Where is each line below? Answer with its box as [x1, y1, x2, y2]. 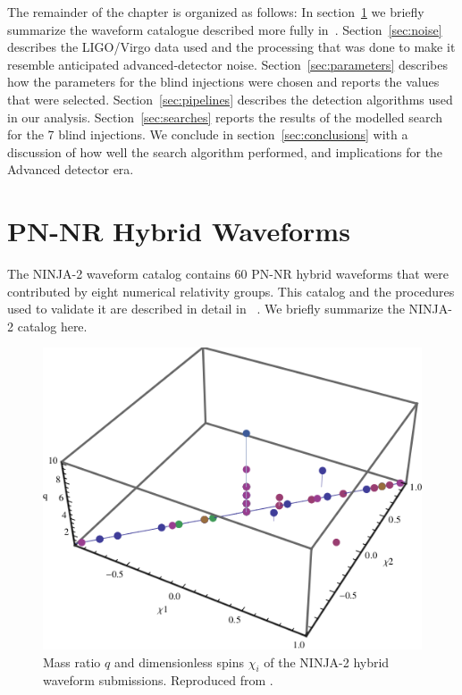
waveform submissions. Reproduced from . [43, 671, 273, 690]
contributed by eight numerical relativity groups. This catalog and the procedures [7, 281, 455, 300]
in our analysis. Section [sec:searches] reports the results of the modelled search [7, 107, 443, 126]
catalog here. [17, 316, 88, 335]
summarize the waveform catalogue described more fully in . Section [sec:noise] [7, 20, 442, 38]
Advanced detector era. [7, 160, 134, 179]
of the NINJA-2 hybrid [264, 652, 390, 671]
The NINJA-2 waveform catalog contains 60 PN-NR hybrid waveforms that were [7, 264, 449, 283]
